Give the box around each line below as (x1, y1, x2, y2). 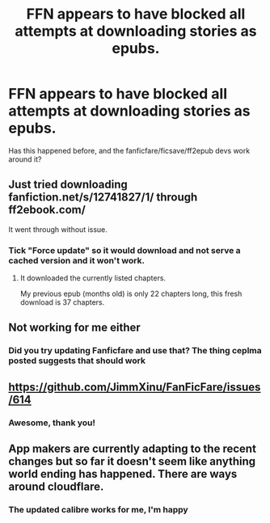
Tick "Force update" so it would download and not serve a (8, 244, 241, 255)
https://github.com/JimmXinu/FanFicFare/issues (8, 380, 261, 394)
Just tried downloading (8, 178, 128, 192)
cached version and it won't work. (8, 255, 146, 266)
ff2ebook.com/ (8, 203, 86, 217)
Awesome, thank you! (8, 417, 95, 428)
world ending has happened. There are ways (8, 467, 238, 481)
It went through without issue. (8, 224, 108, 234)
